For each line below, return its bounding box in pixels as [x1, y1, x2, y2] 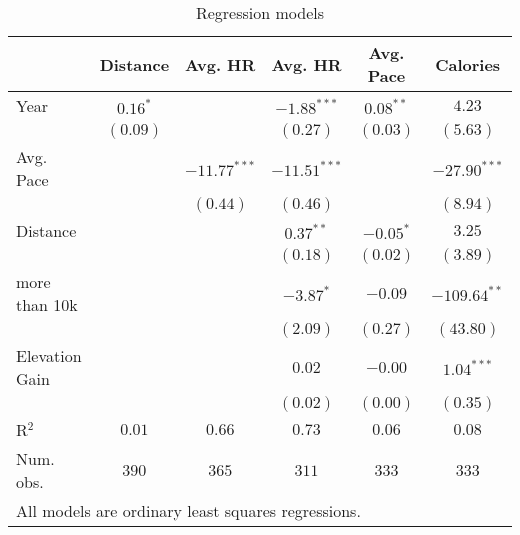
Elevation [16, 344, 82, 367]
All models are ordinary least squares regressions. [16, 499, 361, 522]
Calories [435, 52, 501, 76]
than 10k [16, 293, 78, 316]
